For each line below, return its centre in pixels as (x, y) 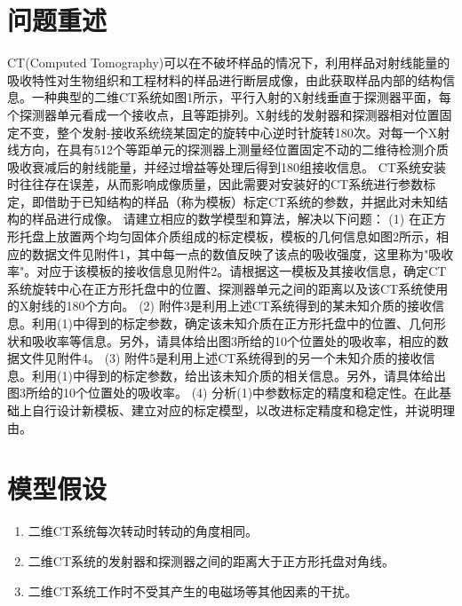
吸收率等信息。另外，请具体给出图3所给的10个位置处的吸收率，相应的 (234, 340)
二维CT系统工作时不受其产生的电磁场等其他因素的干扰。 (193, 590)
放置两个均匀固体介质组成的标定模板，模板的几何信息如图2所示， (246, 236)
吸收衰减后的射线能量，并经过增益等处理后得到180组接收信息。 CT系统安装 (227, 166)
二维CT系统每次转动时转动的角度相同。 (143, 531)
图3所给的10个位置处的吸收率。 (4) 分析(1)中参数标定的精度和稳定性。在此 (223, 393)
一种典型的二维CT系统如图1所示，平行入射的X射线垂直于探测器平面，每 (241, 97)
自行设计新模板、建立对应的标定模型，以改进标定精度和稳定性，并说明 (237, 410)
